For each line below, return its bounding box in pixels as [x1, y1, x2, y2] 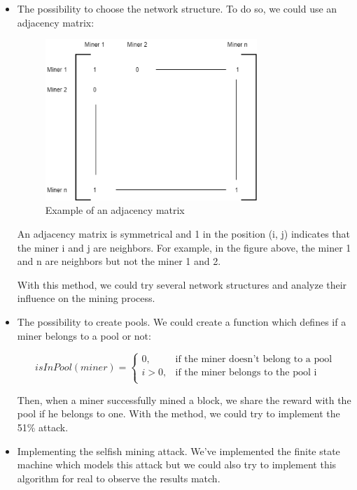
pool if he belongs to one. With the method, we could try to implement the [17, 406, 340, 421]
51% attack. [17, 420, 69, 435]
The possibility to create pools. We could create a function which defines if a [17, 315, 346, 329]
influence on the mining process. [17, 291, 155, 305]
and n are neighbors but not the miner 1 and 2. [17, 254, 221, 268]
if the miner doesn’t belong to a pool [175, 354, 332, 364]
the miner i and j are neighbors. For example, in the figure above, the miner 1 [17, 240, 351, 254]
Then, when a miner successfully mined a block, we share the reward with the [17, 392, 351, 407]
